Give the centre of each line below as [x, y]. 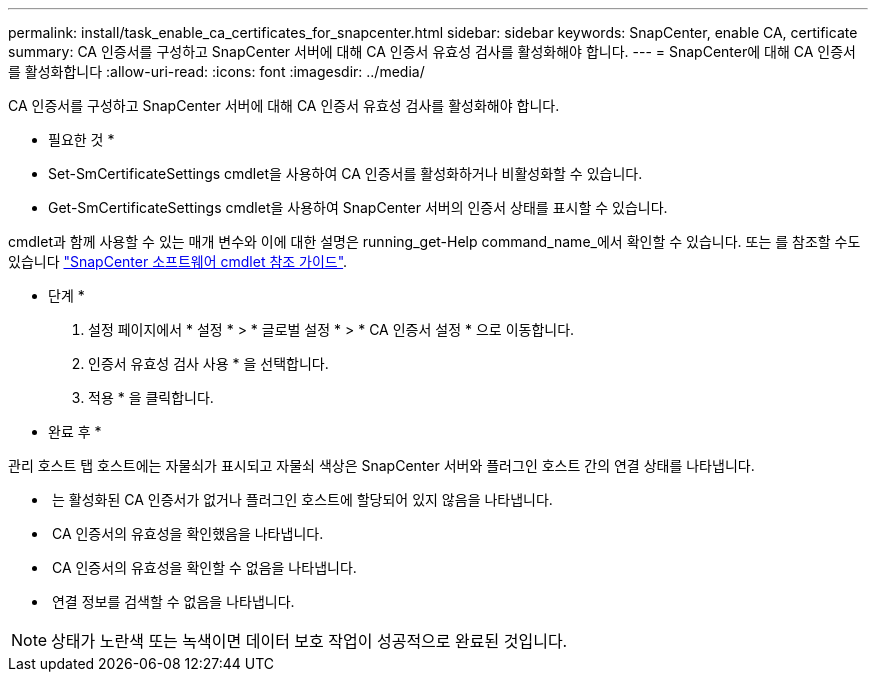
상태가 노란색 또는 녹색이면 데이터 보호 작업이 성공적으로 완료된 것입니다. [309, 641]
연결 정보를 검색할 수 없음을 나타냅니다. [173, 601]
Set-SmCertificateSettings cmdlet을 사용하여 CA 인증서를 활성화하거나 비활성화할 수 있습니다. [345, 173]
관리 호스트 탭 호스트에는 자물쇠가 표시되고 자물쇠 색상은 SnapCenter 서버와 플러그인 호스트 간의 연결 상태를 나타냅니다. [381, 465]
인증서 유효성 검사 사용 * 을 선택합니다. [208, 363]
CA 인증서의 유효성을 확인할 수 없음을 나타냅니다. [204, 567]
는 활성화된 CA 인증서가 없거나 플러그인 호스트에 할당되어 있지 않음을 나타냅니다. [302, 499]
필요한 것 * [81, 139]
